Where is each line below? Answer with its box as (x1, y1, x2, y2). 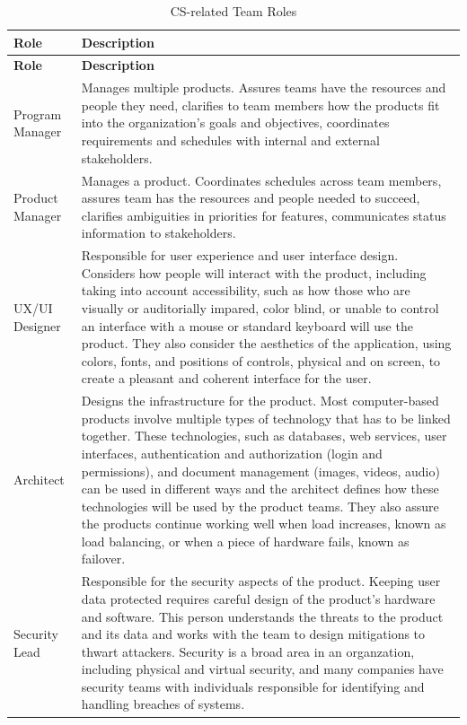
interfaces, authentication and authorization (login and (81, 443, 383, 462)
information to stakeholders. (81, 223, 236, 242)
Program (13, 104, 62, 123)
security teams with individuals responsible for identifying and (81, 677, 425, 695)
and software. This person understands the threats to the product (81, 607, 444, 625)
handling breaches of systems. (81, 694, 245, 713)
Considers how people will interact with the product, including (81, 263, 427, 282)
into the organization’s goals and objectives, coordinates (81, 113, 390, 132)
